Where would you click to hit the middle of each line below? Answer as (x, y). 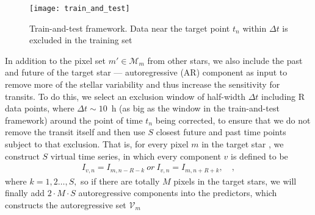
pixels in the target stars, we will (235, 181)
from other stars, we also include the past (225, 60)
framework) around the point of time (74, 120)
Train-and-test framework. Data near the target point (130, 28)
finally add (25, 193)
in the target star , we (243, 144)
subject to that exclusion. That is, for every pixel (97, 144)
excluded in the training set (81, 40)
